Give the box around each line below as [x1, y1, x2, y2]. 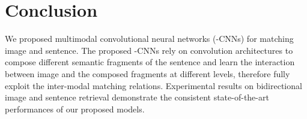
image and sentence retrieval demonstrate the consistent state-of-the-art [5, 91, 269, 103]
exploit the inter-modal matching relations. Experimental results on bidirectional [5, 79, 302, 91]
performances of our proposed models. [5, 102, 145, 115]
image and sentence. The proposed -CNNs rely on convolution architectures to [5, 44, 293, 56]
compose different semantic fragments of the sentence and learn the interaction [5, 56, 295, 68]
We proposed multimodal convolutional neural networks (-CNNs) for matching [5, 32, 294, 45]
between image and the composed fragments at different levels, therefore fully [5, 67, 290, 80]
